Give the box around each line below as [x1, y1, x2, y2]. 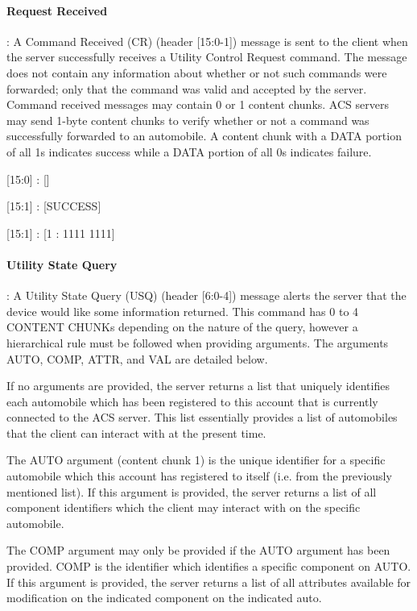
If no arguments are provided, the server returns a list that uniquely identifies [6, 377, 390, 394]
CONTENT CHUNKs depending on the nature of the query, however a [6, 318, 358, 335]
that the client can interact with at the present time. [6, 424, 266, 441]
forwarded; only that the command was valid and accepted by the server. [6, 80, 367, 97]
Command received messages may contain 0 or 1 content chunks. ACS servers [6, 96, 389, 113]
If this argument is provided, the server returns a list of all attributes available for [6, 573, 411, 590]
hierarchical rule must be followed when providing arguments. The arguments [6, 334, 389, 351]
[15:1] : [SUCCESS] [6, 197, 101, 214]
